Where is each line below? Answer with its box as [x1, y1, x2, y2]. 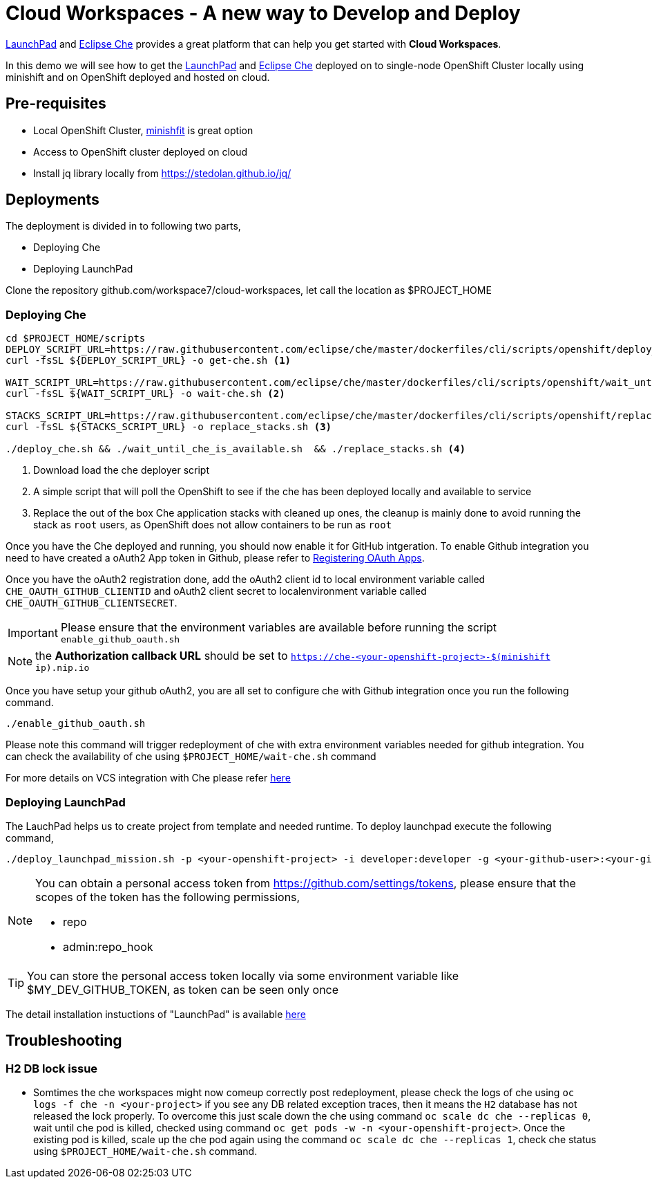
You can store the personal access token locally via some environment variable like [27, 968, 459, 983]
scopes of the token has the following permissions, [35, 889, 300, 904]
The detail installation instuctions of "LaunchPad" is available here [6, 1008, 306, 1020]
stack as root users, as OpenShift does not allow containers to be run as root [33, 519, 392, 531]
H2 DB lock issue [6, 1061, 98, 1075]
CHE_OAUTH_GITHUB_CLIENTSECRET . [6, 597, 178, 609]
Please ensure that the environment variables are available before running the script [60, 620, 497, 635]
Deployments [6, 191, 99, 209]
